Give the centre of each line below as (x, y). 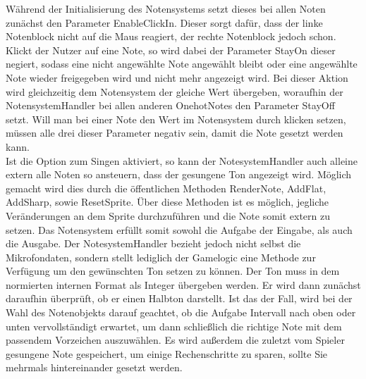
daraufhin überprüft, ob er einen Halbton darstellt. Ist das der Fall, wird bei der (179, 298)
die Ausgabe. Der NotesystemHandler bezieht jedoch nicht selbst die (153, 243)
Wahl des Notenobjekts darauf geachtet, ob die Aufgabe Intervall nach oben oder (181, 312)
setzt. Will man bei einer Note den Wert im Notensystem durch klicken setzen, (176, 119)
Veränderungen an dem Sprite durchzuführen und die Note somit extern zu (168, 215)
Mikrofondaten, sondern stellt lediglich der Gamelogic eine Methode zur (161, 257)
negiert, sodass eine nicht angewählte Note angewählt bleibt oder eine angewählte (182, 64)
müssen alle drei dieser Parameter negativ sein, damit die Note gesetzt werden (175, 133)
